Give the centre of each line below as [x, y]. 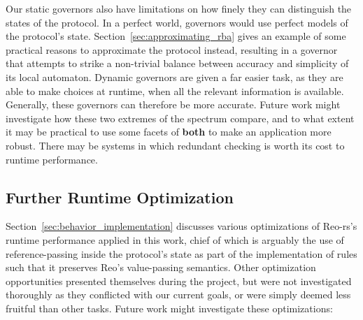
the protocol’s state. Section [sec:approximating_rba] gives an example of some [176, 36]
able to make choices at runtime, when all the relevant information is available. [175, 90]
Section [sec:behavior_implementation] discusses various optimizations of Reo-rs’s [181, 226]
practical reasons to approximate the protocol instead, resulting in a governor [172, 49]
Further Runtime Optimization [120, 197]
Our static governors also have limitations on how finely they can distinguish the [179, 8]
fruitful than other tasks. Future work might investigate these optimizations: [169, 308]
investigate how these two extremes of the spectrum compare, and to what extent [180, 118]
